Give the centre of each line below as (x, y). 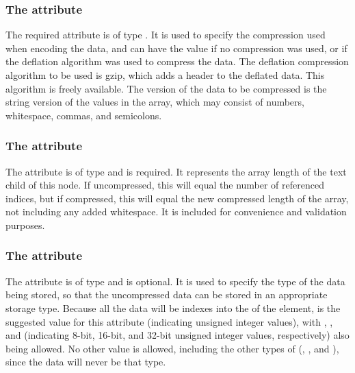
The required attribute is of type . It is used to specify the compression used (166, 35)
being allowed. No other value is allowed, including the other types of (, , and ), (172, 348)
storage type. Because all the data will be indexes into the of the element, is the (173, 308)
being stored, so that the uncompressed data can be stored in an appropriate (167, 294)
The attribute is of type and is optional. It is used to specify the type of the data (175, 281)
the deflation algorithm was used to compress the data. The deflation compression (177, 61)
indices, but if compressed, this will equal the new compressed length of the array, (177, 198)
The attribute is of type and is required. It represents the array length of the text (176, 171)
